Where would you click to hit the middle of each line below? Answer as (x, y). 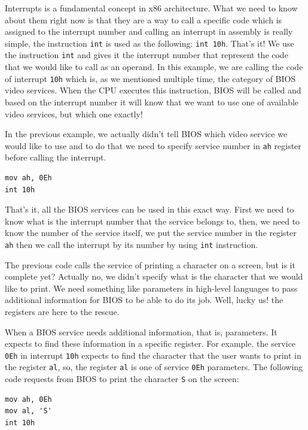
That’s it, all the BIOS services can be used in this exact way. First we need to (150, 209)
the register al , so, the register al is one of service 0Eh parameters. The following (154, 367)
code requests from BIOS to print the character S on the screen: (122, 379)
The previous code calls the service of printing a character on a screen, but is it (150, 264)
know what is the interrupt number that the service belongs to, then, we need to (153, 221)
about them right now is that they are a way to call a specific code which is (144, 19)
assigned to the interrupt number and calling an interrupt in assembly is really (149, 31)
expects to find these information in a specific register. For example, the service (150, 343)
